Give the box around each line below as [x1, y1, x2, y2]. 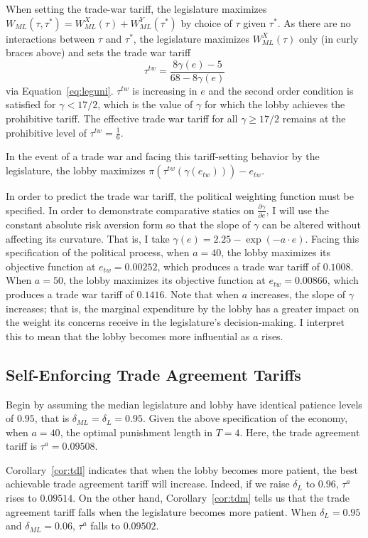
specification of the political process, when [6, 245, 190, 260]
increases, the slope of [250, 286, 346, 301]
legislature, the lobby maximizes [6, 163, 146, 178]
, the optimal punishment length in [60, 424, 213, 439]
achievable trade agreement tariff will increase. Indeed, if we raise [6, 476, 290, 491]
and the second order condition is [208, 83, 354, 97]
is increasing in [132, 83, 197, 97]
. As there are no [277, 15, 351, 30]
